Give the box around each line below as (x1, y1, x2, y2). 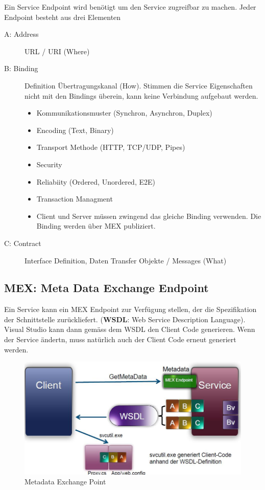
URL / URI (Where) (25, 46, 90, 56)
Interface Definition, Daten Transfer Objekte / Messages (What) (25, 255, 227, 265)
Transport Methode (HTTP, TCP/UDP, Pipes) (36, 142, 185, 152)
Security (36, 159, 62, 169)
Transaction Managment (36, 193, 113, 204)
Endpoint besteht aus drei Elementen (4, 11, 121, 22)
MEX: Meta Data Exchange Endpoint (4, 280, 209, 296)
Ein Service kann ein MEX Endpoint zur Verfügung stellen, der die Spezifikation (4, 304, 257, 315)
